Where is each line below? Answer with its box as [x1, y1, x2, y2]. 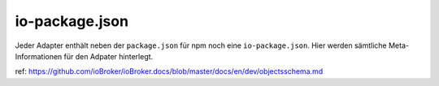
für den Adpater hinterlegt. [63, 51, 154, 61]
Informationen [15, 51, 63, 61]
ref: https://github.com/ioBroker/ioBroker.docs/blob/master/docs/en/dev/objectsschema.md [15, 67, 324, 76]
